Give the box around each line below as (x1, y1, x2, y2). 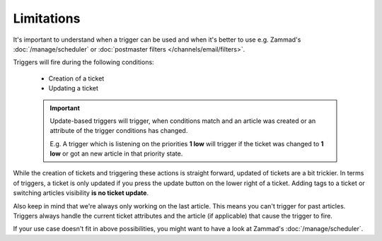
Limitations (13, 11, 81, 26)
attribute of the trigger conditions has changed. (50, 127, 188, 135)
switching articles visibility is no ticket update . (13, 189, 149, 197)
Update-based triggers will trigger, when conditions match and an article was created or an (50, 117, 316, 125)
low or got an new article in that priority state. (50, 149, 183, 158)
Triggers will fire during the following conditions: (13, 58, 155, 66)
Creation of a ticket (48, 74, 105, 83)
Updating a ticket (48, 84, 99, 93)
